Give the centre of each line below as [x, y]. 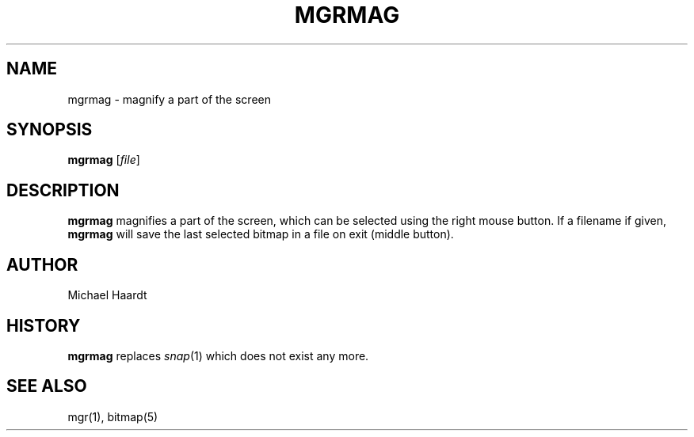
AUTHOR [42, 264]
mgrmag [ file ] [104, 160]
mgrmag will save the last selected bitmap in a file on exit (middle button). [261, 234]
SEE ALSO [47, 386]
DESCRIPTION [63, 190]
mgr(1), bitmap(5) [113, 416]
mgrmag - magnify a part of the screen [169, 99]
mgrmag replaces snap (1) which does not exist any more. [218, 355]
